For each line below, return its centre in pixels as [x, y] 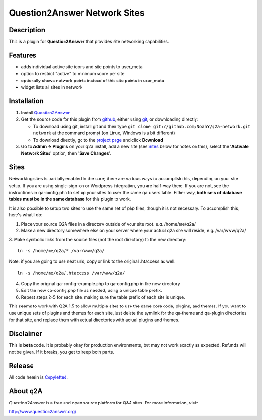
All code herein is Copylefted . [38, 377]
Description [27, 30]
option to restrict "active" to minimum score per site [73, 74]
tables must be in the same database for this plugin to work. [70, 199]
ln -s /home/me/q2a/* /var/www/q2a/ [61, 250]
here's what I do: [26, 215]
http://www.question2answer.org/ [43, 412]
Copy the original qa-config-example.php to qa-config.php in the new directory [100, 283]
